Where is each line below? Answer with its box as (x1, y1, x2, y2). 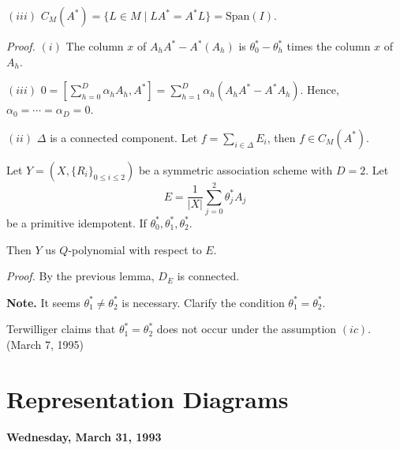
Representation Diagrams (6, 382, 289, 414)
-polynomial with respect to (68, 241, 202, 257)
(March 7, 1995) (6, 336, 84, 352)
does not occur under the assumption (156, 321, 337, 337)
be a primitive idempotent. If (6, 214, 147, 231)
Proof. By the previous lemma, (6, 268, 155, 284)
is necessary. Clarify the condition (121, 294, 285, 310)
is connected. (177, 268, 240, 284)
